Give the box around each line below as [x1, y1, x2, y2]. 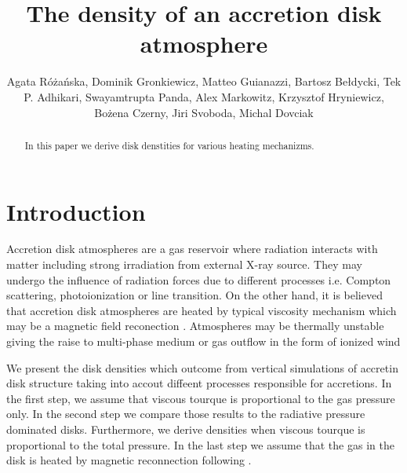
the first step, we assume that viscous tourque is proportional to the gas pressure [6, 390, 395, 406]
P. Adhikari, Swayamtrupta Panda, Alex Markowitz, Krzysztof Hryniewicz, [24, 88, 384, 104]
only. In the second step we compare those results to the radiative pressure [6, 405, 365, 422]
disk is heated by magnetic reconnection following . [6, 452, 252, 468]
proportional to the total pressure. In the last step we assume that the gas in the [6, 436, 394, 453]
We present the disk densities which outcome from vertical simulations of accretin [6, 359, 398, 376]
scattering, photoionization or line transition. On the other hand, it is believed [6, 287, 383, 303]
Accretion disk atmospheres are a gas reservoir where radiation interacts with [6, 240, 378, 257]
